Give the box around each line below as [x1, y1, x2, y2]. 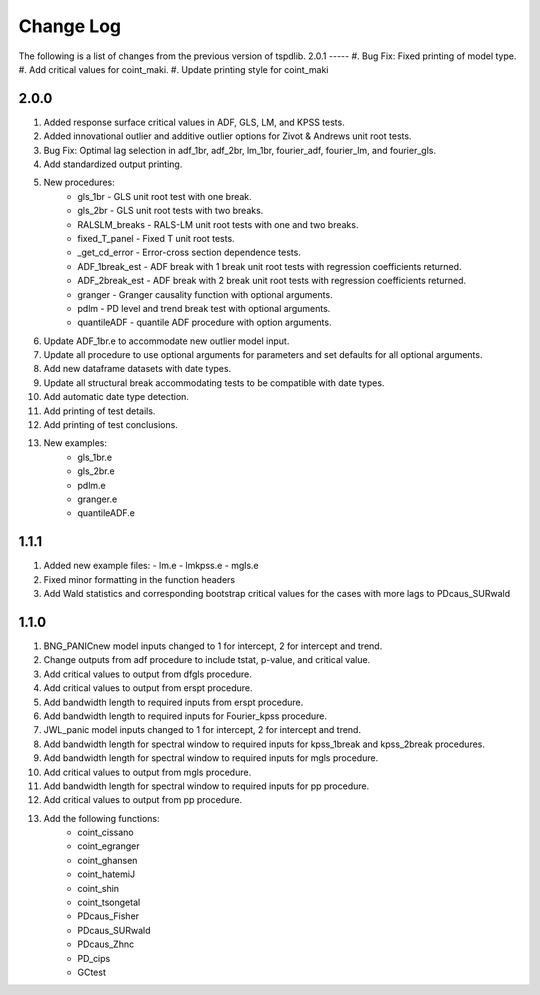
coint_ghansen [77, 854, 138, 866]
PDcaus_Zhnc [77, 938, 135, 950]
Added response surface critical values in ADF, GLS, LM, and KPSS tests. [43, 116, 345, 128]
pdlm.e [77, 479, 106, 491]
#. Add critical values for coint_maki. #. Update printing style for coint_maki [18, 63, 329, 75]
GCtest [77, 966, 107, 978]
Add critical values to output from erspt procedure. [43, 682, 254, 694]
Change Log [18, 15, 122, 37]
